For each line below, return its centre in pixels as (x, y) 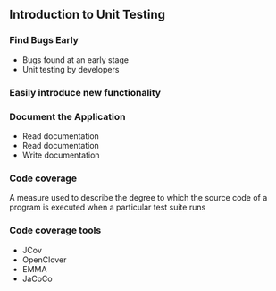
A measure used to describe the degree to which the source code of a (138, 198)
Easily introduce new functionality (85, 92)
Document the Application (67, 116)
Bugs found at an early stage (75, 60)
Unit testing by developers (71, 69)
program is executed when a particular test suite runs (108, 207)
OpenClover (44, 260)
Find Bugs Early (44, 40)
